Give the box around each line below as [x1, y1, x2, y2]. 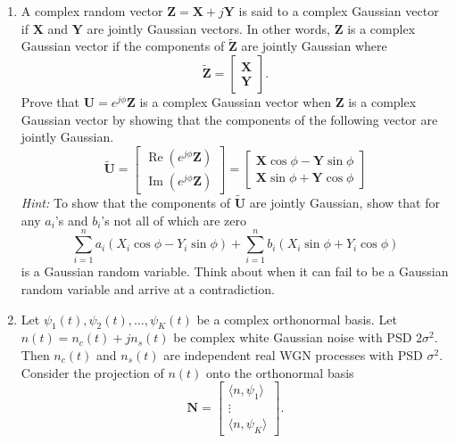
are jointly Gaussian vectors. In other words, [87, 19, 330, 37]
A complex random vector [21, 2, 163, 20]
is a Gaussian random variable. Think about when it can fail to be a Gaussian [21, 262, 449, 281]
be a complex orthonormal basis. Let [196, 309, 397, 328]
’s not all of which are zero [101, 210, 247, 229]
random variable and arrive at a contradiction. [21, 279, 275, 298]
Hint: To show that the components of [21, 193, 231, 212]
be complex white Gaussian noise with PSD [173, 328, 412, 347]
